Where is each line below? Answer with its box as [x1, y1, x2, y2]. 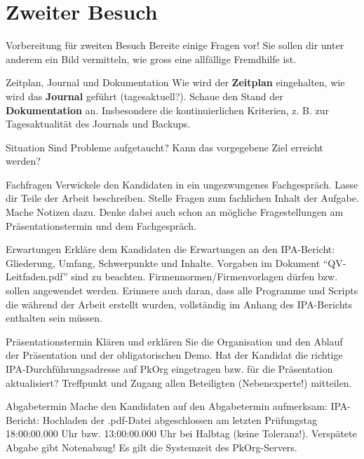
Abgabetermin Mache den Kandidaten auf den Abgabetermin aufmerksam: [6, 399, 328, 413]
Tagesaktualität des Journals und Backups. [6, 116, 191, 131]
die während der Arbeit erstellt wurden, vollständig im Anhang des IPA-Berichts [6, 296, 353, 311]
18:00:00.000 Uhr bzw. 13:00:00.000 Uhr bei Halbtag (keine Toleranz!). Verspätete [6, 426, 357, 441]
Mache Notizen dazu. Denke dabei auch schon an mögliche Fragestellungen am [6, 205, 344, 219]
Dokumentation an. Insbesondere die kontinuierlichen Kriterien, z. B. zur [6, 102, 330, 117]
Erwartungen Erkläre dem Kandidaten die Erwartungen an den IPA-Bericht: [6, 242, 335, 256]
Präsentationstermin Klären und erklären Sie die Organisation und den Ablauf [6, 334, 343, 348]
